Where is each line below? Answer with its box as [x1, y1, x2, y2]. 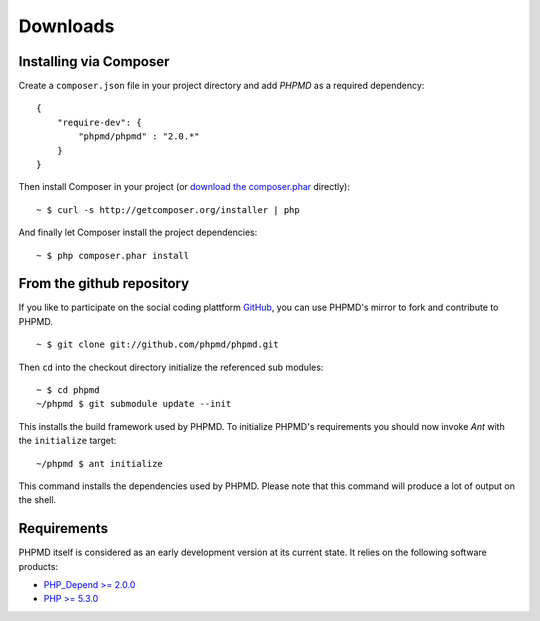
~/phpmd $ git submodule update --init [36, 398, 232, 410]
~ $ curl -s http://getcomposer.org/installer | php [36, 204, 300, 215]
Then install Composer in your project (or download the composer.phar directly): [18, 181, 350, 193]
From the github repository [18, 275, 190, 292]
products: [18, 560, 59, 572]
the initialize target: [18, 435, 117, 447]
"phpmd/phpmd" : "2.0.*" [78, 131, 200, 142]
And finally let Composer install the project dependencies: [18, 226, 258, 239]
